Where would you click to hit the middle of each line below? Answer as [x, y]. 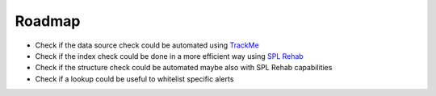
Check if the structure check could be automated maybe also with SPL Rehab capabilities [184, 68]
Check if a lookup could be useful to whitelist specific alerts [134, 79]
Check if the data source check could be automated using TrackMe [147, 45]
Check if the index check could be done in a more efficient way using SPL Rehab [170, 56]
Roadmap [48, 21]
